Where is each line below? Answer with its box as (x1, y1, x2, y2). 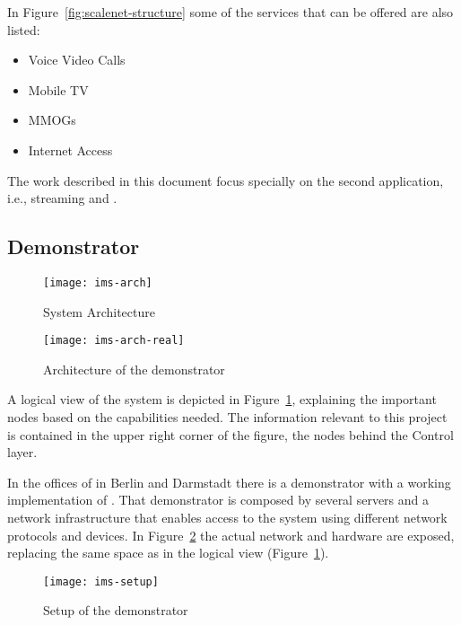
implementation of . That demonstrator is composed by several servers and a (7, 490, 430, 509)
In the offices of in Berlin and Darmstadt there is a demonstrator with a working (7, 472, 451, 491)
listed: (7, 20, 40, 39)
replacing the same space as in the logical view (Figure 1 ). (7, 543, 329, 562)
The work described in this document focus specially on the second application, (7, 171, 444, 189)
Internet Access (28, 140, 113, 159)
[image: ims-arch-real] (43, 334, 185, 348)
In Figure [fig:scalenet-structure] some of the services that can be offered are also (7, 3, 454, 21)
